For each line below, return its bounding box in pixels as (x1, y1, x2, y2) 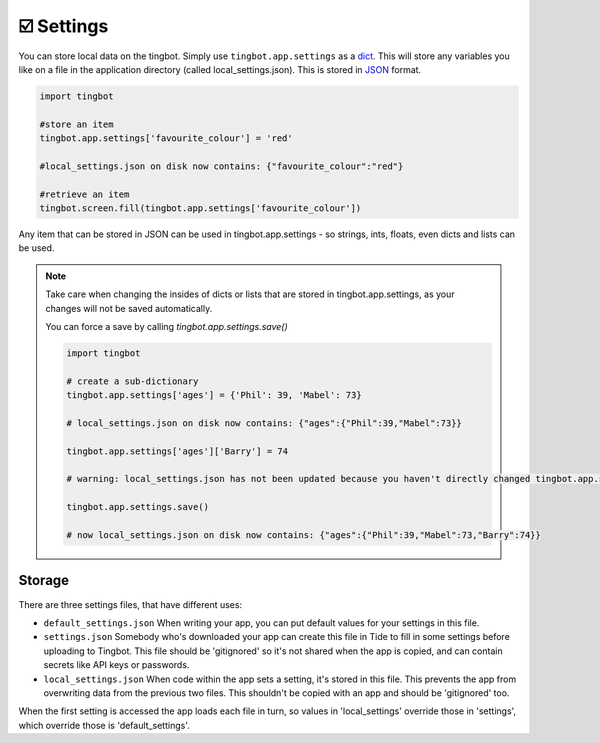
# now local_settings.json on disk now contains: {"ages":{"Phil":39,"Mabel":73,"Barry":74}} (66, 530, 542, 541)
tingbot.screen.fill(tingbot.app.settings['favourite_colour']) (39, 203, 362, 214)
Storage (18, 572, 70, 589)
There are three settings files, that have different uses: (18, 598, 243, 610)
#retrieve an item (39, 188, 130, 200)
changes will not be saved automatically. (45, 302, 213, 314)
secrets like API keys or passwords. (43, 659, 190, 671)
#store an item (39, 118, 114, 130)
